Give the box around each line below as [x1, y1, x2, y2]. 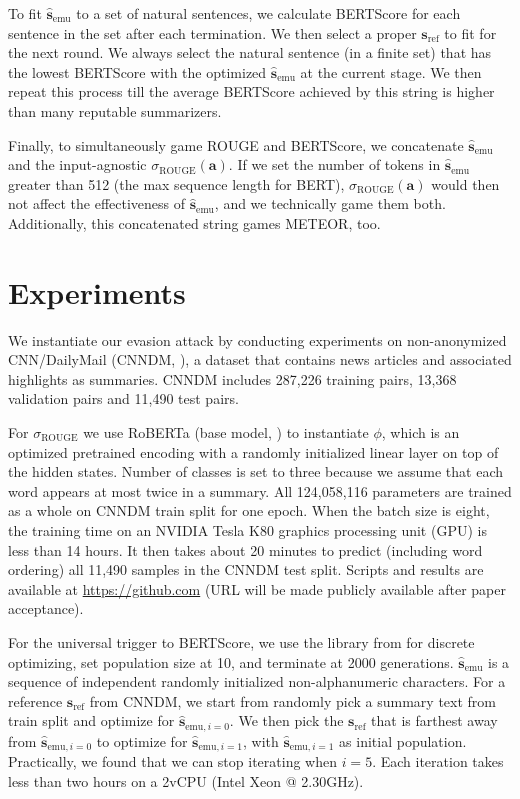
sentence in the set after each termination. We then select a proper [8, 22, 417, 43]
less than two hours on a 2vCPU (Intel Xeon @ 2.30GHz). [8, 770, 364, 791]
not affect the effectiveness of [8, 193, 186, 214]
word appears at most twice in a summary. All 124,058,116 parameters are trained [8, 480, 512, 501]
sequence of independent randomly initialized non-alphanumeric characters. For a [8, 671, 506, 692]
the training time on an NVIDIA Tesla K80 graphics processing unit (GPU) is [8, 520, 487, 540]
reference [8, 690, 63, 711]
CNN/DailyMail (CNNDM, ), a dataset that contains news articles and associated [8, 349, 512, 370]
